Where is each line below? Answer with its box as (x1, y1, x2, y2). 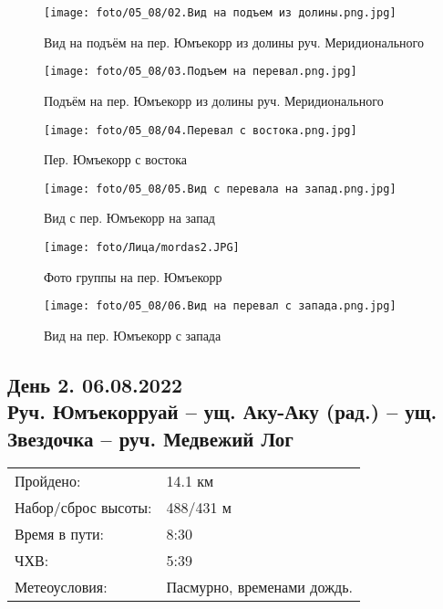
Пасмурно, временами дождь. (166, 576, 353, 598)
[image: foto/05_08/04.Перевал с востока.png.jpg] (44, 123, 357, 137)
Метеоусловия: (15, 576, 108, 598)
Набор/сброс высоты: (15, 497, 152, 519)
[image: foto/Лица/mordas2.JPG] (44, 241, 240, 254)
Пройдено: (15, 470, 81, 492)
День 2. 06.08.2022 (7, 370, 183, 398)
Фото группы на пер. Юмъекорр (44, 267, 222, 286)
